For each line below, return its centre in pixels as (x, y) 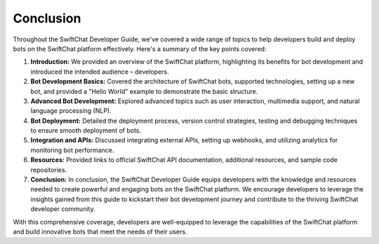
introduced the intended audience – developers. (100, 72)
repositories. (49, 170)
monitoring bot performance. (72, 150)
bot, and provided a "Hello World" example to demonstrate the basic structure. (144, 91)
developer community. (63, 209)
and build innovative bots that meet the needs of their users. (100, 231)
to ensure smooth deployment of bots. (86, 130)
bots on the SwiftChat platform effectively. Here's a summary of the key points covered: (140, 48)
